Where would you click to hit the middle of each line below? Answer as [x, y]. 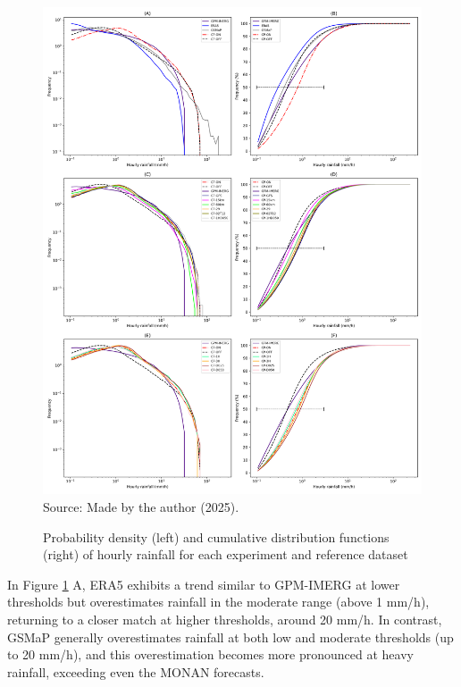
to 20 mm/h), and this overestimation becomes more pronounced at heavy [210, 654]
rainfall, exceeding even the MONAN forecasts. [136, 671]
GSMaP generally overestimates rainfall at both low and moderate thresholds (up [230, 637]
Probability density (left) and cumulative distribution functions [216, 536]
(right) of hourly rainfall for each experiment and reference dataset [226, 554]
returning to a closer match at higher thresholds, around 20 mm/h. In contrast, [225, 619]
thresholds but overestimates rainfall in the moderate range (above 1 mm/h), [218, 602]
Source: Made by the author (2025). [141, 507]
